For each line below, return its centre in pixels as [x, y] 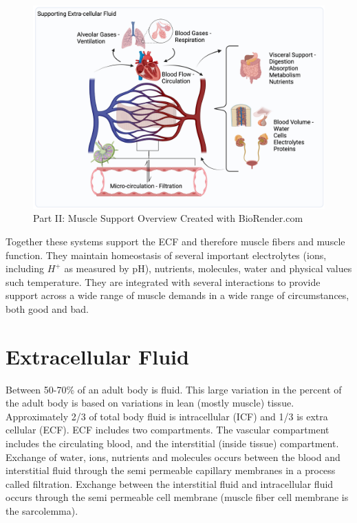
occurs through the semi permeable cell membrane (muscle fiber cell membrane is [177, 497]
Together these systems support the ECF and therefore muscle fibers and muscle [175, 241]
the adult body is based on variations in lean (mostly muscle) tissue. [150, 403]
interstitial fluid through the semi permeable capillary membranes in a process [171, 470]
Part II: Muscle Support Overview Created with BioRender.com [168, 218]
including [25, 268]
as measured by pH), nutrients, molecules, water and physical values [208, 268]
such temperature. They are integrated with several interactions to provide [163, 281]
